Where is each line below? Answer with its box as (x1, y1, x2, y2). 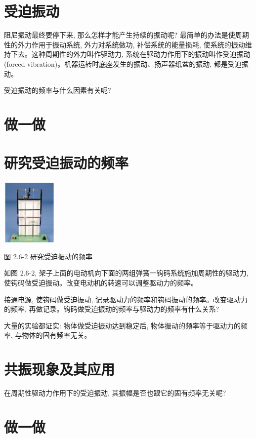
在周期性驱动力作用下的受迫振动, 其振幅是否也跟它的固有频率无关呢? (4, 388, 226, 398)
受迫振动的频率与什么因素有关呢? (4, 85, 111, 95)
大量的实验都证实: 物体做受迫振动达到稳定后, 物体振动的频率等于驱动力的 (4, 320, 241, 330)
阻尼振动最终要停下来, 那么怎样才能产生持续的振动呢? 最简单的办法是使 (4, 30, 235, 40)
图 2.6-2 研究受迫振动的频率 (4, 251, 92, 261)
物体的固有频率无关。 (22, 330, 91, 340)
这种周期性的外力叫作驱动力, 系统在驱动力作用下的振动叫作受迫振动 (31, 49, 251, 59)
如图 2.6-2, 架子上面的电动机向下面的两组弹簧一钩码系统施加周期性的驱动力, (4, 268, 249, 278)
